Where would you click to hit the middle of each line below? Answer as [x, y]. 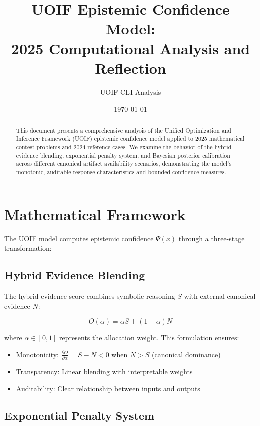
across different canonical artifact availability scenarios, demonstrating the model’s [124, 164]
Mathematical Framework [95, 214]
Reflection [131, 68]
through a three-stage [212, 238]
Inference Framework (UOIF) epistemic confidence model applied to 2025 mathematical [130, 138]
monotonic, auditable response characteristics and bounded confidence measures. [121, 172]
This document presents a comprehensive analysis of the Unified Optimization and [123, 130]
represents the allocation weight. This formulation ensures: [149, 337]
